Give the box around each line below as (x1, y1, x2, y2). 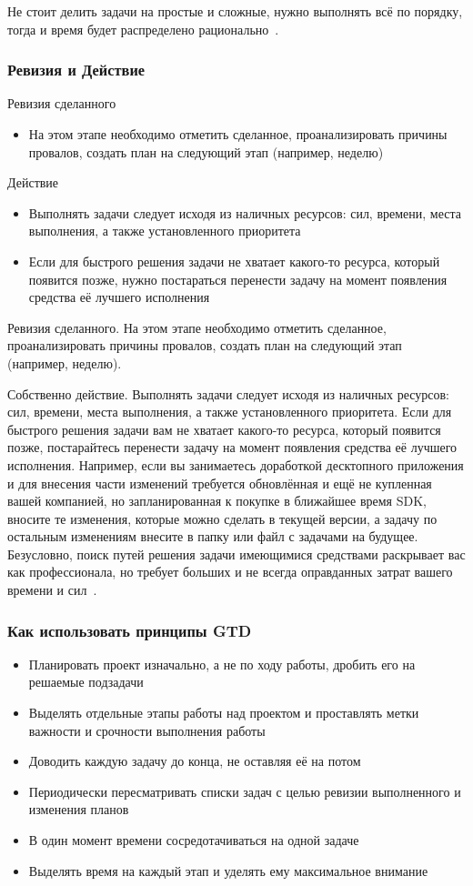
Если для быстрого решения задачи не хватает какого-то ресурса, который (28, 251, 440, 270)
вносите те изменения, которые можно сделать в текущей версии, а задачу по (7, 508, 438, 528)
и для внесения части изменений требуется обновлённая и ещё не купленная (7, 473, 432, 492)
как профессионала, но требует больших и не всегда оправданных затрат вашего (7, 562, 453, 581)
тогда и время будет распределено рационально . (7, 19, 279, 38)
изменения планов (28, 800, 129, 819)
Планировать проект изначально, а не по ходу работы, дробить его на (28, 654, 416, 673)
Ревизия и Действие (7, 58, 146, 81)
